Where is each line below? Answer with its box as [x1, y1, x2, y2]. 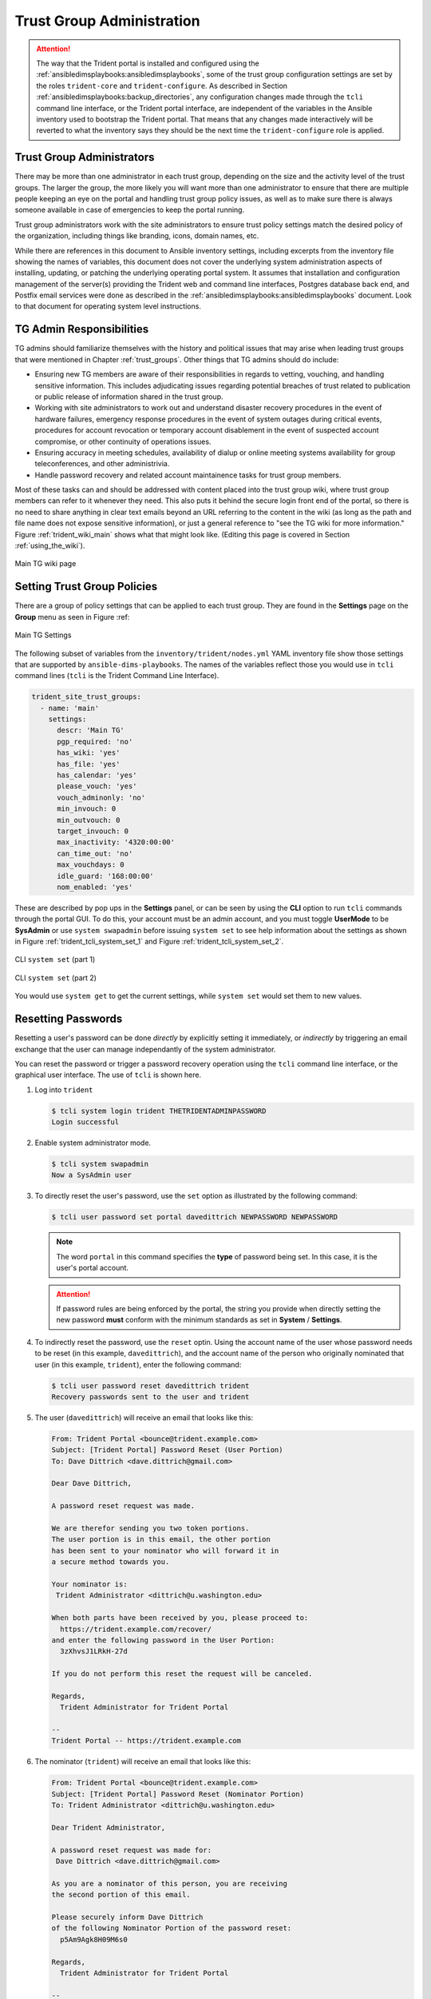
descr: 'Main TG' [57, 726, 125, 735]
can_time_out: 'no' [57, 848, 133, 858]
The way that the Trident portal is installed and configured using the [36, 58, 259, 68]
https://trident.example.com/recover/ [60, 1624, 212, 1634]
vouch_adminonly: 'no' [57, 792, 146, 802]
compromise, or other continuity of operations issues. [34, 437, 212, 446]
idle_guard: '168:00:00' [57, 872, 155, 880]
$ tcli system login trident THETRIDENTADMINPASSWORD [51, 1106, 267, 1115]
